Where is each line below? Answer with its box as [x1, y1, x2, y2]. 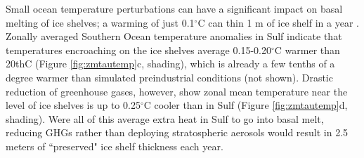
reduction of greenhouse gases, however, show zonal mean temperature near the [6, 84, 348, 98]
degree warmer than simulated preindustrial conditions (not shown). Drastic [6, 70, 333, 84]
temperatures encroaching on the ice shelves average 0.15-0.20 [6, 42, 271, 57]
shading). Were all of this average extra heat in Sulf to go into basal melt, [6, 111, 324, 126]
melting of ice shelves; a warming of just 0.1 [6, 15, 195, 29]
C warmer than [274, 42, 340, 57]
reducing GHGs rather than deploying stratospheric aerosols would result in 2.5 [6, 125, 349, 140]
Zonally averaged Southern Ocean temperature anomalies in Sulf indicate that [6, 29, 342, 44]
